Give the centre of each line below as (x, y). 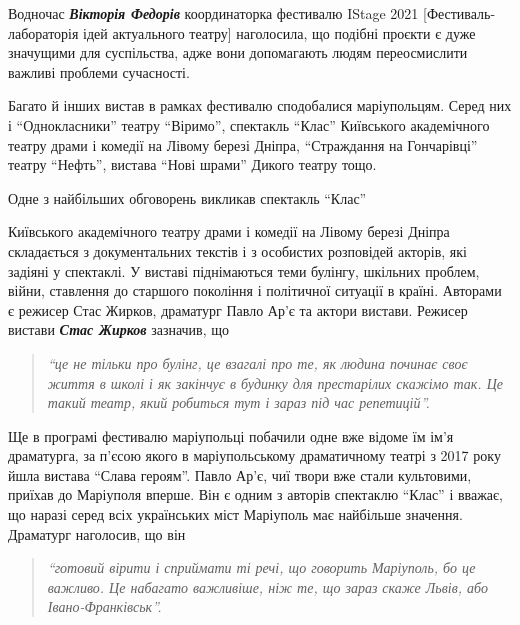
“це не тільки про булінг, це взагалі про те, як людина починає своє (257, 362)
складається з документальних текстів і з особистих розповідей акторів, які (237, 250)
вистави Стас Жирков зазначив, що (119, 329)
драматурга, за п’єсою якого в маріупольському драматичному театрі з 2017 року (254, 455)
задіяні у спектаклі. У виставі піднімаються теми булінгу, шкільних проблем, (244, 270)
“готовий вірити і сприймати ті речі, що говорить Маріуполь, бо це (261, 567)
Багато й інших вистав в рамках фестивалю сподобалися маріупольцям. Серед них (260, 105)
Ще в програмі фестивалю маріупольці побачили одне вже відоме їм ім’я (231, 435)
